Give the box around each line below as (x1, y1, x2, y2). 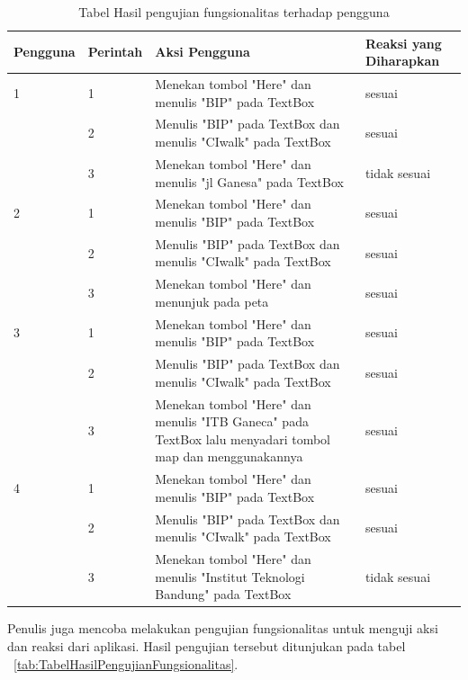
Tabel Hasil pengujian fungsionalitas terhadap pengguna (78, 3, 390, 21)
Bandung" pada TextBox (155, 585, 292, 604)
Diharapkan (364, 51, 440, 70)
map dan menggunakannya (155, 447, 303, 466)
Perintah (87, 42, 143, 61)
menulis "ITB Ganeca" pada (155, 412, 309, 431)
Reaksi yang (364, 33, 442, 52)
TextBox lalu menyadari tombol (155, 429, 330, 448)
